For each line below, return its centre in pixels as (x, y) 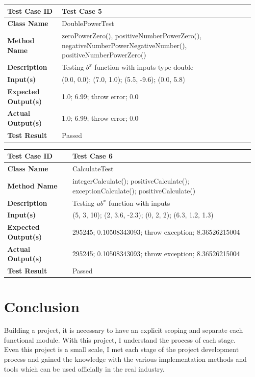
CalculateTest (93, 169)
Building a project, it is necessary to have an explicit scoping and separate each (124, 330)
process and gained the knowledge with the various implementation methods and (126, 359)
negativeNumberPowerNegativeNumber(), (124, 45)
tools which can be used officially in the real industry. (84, 368)
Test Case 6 (92, 156)
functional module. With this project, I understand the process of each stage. (120, 339)
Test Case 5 (82, 11)
